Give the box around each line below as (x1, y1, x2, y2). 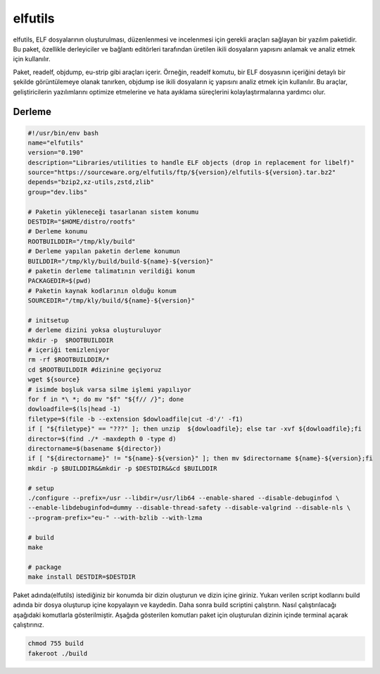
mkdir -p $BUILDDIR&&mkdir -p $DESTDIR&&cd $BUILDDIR (27, 464, 217, 472)
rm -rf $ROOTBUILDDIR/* (27, 356, 110, 364)
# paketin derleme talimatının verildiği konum (27, 266, 195, 275)
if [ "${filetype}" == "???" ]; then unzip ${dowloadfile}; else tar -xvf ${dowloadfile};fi (27, 425, 362, 433)
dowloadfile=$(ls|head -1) (27, 405, 121, 413)
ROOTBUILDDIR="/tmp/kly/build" (27, 237, 137, 245)
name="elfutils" (27, 138, 84, 147)
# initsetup (27, 316, 70, 324)
